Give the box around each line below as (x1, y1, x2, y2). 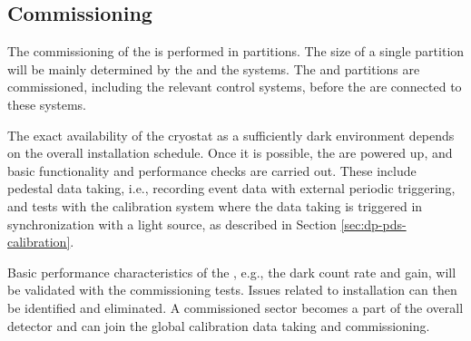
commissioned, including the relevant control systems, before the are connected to (7, 77, 462, 96)
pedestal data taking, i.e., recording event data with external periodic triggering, (7, 179, 456, 198)
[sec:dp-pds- (340, 214, 407, 233)
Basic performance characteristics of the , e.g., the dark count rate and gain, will (7, 262, 456, 281)
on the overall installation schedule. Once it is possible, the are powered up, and (7, 143, 453, 162)
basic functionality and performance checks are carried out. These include (7, 161, 417, 180)
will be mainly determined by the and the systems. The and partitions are (7, 59, 420, 78)
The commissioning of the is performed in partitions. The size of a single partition (7, 42, 465, 61)
